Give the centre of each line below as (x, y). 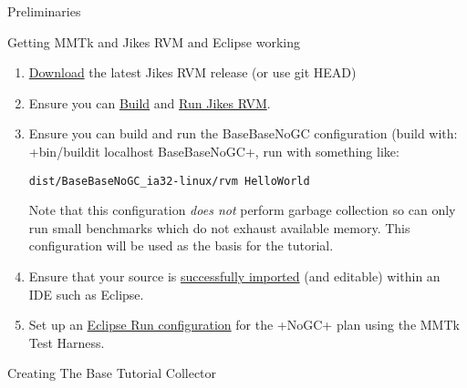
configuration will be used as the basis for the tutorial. (181, 245)
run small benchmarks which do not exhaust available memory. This (219, 227)
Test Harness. (67, 342)
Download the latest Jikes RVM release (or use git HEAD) (192, 72)
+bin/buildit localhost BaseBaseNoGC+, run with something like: (214, 151)
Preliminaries (44, 11)
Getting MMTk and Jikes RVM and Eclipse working (154, 41)
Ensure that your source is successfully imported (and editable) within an (234, 276)
